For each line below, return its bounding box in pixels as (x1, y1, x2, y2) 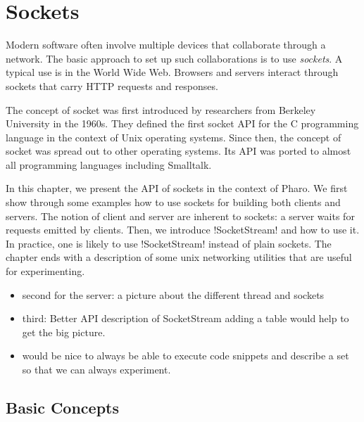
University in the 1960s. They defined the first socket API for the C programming (6, 116, 359, 131)
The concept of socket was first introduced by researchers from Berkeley (6, 102, 316, 117)
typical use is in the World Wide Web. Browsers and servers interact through (6, 65, 339, 79)
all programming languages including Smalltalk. (6, 157, 212, 172)
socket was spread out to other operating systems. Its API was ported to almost (6, 143, 351, 158)
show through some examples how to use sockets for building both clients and (6, 195, 341, 210)
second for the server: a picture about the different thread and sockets (22, 287, 325, 302)
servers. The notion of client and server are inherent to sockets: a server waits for (6, 208, 355, 223)
